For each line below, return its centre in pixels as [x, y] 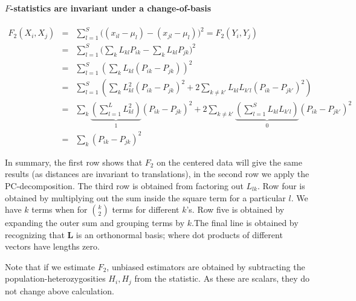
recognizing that [35, 234]
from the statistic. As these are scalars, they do [222, 278]
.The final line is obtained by [245, 223]
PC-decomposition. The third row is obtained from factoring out [124, 185]
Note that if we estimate [50, 266]
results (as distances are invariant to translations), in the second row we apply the [157, 174]
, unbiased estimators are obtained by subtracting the [206, 266]
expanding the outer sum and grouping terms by [95, 223]
